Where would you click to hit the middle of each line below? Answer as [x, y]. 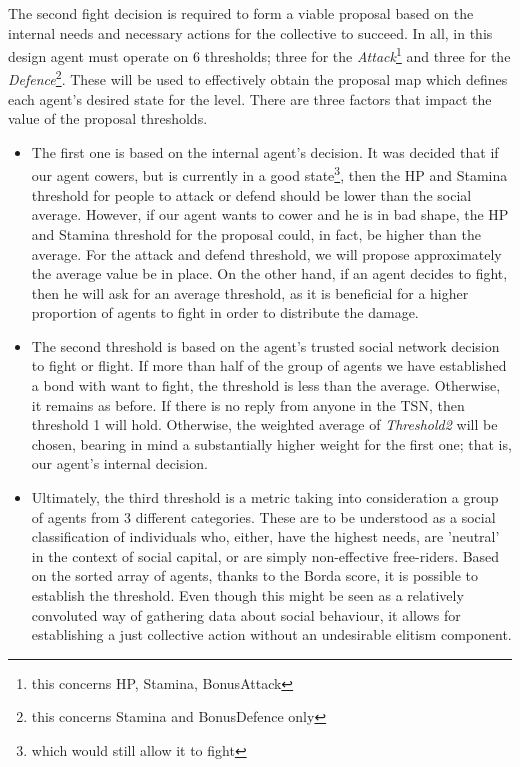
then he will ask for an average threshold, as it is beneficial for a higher [250, 292]
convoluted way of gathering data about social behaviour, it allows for [246, 614]
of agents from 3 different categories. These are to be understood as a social [263, 516]
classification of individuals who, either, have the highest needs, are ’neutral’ [265, 536]
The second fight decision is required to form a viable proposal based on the [241, 13]
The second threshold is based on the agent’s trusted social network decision [265, 345]
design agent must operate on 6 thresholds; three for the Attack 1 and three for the [259, 54]
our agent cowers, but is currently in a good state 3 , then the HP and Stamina [269, 174]
